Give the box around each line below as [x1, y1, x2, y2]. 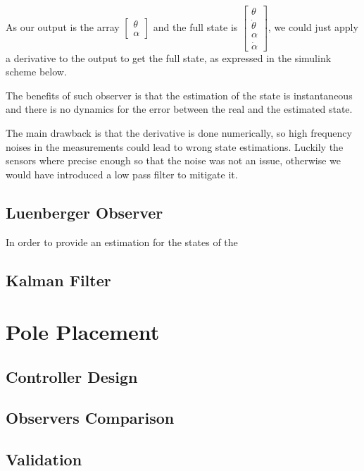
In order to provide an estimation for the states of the [6, 234, 238, 249]
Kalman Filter [6, 269, 111, 290]
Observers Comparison [6, 407, 175, 429]
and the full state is [153, 19, 238, 34]
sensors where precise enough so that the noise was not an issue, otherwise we [6, 153, 341, 168]
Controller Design [6, 365, 138, 387]
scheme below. [6, 64, 67, 79]
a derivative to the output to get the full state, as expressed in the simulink [6, 50, 332, 65]
